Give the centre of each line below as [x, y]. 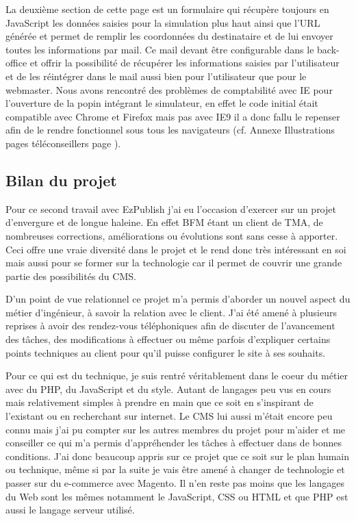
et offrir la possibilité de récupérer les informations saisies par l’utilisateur [185, 63]
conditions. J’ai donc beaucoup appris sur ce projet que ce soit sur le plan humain [178, 456]
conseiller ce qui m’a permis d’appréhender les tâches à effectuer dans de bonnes [174, 443]
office [16, 63]
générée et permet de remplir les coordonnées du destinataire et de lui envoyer [169, 36]
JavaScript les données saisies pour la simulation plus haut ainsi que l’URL [163, 22]
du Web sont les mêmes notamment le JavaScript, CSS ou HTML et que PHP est [177, 496]
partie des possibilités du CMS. [71, 276]
